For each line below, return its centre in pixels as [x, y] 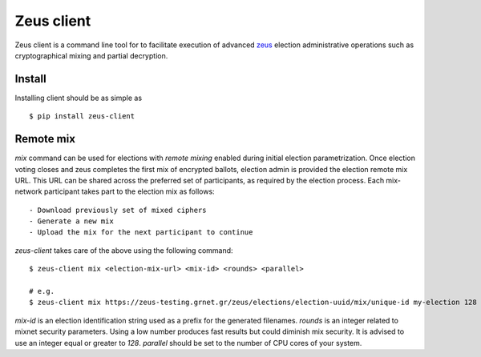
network [28, 191]
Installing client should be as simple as [79, 98]
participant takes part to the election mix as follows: [129, 191]
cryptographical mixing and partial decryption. [91, 55]
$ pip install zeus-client [82, 116]
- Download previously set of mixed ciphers [118, 210]
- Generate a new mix [71, 221]
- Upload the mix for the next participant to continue [141, 233]
